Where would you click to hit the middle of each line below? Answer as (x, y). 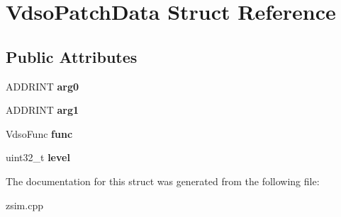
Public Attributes (72, 56)
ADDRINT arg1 (43, 110)
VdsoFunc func (39, 133)
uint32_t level (38, 157)
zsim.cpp (24, 205)
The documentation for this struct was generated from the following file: (163, 181)
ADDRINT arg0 (43, 86)
